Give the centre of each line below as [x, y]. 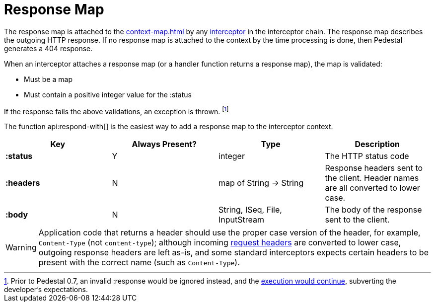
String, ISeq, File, [250, 210]
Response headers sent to [374, 168]
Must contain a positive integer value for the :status [108, 94]
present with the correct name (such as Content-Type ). [139, 263]
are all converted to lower [372, 188]
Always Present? [164, 144]
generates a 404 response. [48, 48]
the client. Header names [372, 178]
